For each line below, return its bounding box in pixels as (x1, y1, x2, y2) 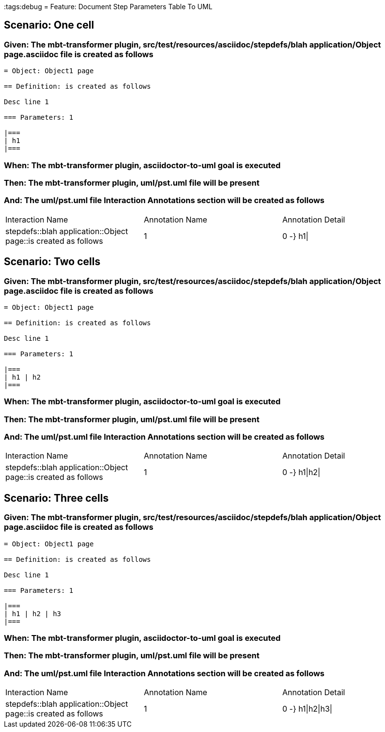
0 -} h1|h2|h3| (282, 704, 333, 714)
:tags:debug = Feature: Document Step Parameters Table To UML (4, 2, 213, 11)
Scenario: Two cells (4, 255, 101, 268)
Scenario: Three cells (4, 492, 109, 504)
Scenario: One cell (4, 19, 94, 32)
